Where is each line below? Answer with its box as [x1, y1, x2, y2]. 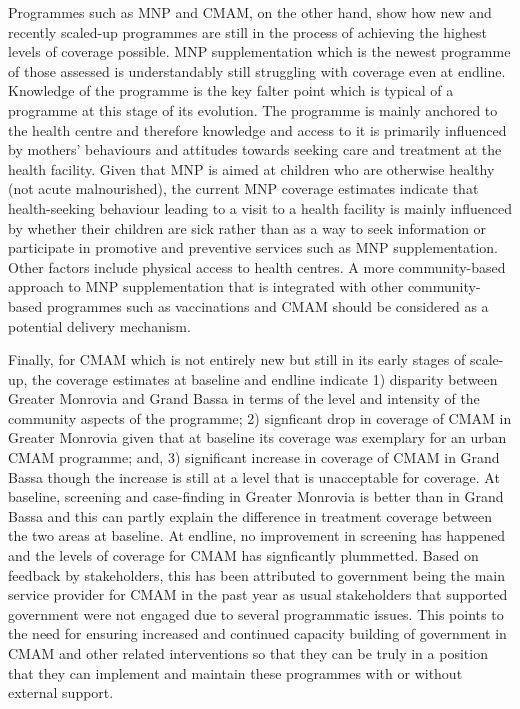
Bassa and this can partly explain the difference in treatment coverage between [8, 505, 492, 526]
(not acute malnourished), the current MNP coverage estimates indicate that [8, 178, 479, 199]
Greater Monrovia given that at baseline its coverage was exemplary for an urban [8, 427, 507, 448]
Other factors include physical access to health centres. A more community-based [8, 256, 506, 277]
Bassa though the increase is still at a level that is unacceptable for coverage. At [8, 466, 500, 487]
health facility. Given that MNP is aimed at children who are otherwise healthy [8, 158, 495, 179]
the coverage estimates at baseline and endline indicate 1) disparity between [32, 368, 498, 389]
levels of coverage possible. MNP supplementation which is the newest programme [8, 41, 511, 62]
